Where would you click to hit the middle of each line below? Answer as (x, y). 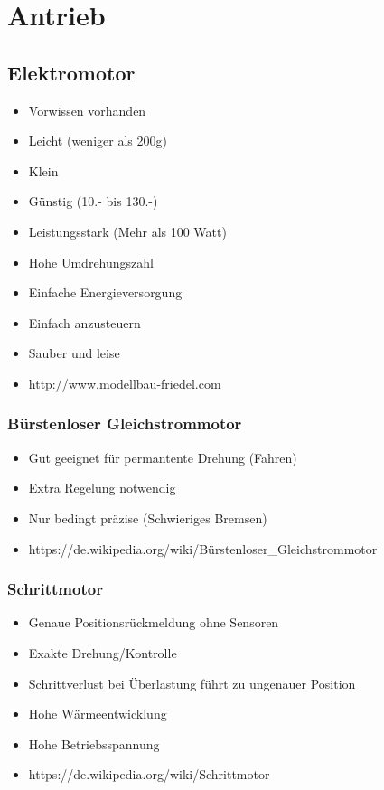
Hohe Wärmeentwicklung (98, 714)
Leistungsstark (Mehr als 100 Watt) (127, 231)
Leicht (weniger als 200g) (98, 141)
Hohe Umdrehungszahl (91, 262)
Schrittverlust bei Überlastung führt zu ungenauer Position (192, 683)
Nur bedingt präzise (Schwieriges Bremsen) (148, 517)
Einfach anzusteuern (84, 322)
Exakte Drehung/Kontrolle (103, 652)
